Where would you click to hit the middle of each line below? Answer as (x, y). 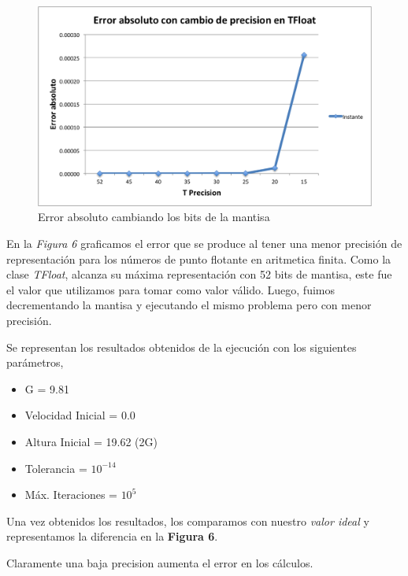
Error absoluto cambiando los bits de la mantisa (154, 217)
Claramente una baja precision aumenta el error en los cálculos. (160, 562)
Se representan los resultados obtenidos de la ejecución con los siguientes (182, 347)
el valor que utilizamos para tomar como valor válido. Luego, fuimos (171, 289)
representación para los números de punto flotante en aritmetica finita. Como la (199, 258)
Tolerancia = (56, 468)
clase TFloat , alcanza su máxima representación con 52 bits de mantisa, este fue (199, 274)
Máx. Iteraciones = (71, 495)
